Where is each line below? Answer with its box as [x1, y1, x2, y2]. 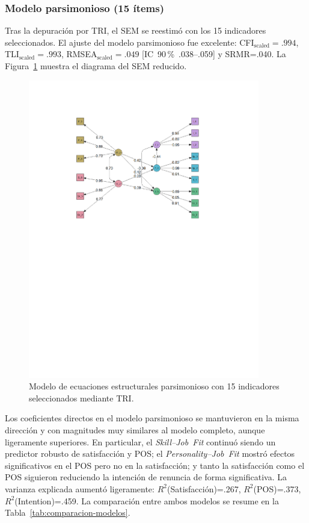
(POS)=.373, [253, 482, 301, 495]
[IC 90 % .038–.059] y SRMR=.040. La [142, 48, 286, 60]
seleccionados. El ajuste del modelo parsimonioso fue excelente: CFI [5, 36, 254, 48]
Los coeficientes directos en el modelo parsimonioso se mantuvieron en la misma [5, 412, 299, 424]
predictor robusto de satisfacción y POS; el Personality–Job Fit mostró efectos [5, 447, 295, 460]
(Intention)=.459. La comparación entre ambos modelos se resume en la [14, 494, 279, 507]
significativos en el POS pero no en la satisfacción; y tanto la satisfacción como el [5, 459, 305, 471]
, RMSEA [61, 48, 97, 60]
